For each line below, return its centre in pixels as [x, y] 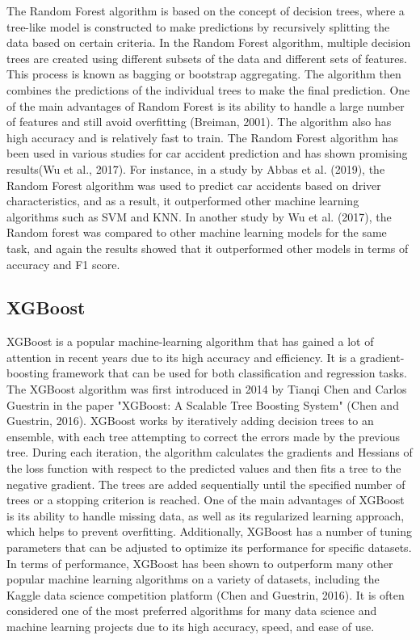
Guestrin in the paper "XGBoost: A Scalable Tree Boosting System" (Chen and [203, 404]
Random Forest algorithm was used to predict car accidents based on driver [194, 185]
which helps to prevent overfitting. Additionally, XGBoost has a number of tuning [209, 531]
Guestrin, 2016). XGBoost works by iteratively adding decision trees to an [190, 421]
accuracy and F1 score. [63, 264]
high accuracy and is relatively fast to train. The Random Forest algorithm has [203, 137]
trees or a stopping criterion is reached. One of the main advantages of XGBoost [206, 500]
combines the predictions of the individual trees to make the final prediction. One [208, 89]
